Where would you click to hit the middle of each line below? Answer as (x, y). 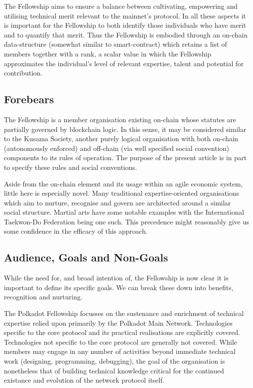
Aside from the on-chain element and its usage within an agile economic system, (123, 183)
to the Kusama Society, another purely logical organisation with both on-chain (121, 139)
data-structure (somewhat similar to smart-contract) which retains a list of (116, 44)
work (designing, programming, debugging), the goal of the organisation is (115, 361)
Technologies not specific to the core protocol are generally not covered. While (121, 342)
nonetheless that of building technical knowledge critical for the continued (114, 370)
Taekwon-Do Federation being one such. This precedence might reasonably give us (127, 221)
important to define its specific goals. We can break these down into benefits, (119, 287)
